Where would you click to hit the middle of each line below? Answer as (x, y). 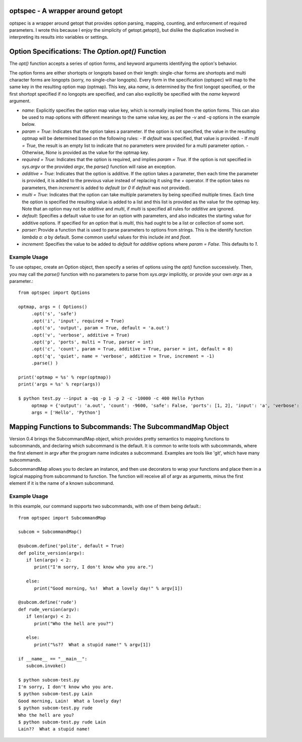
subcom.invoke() (46, 665)
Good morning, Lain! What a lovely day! (70, 701)
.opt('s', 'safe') (54, 314)
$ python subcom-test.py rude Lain (62, 722)
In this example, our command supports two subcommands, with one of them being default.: (105, 506)
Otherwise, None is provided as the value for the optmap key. (86, 152)
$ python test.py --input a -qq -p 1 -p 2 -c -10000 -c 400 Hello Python (111, 398)
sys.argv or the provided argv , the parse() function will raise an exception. (99, 167)
